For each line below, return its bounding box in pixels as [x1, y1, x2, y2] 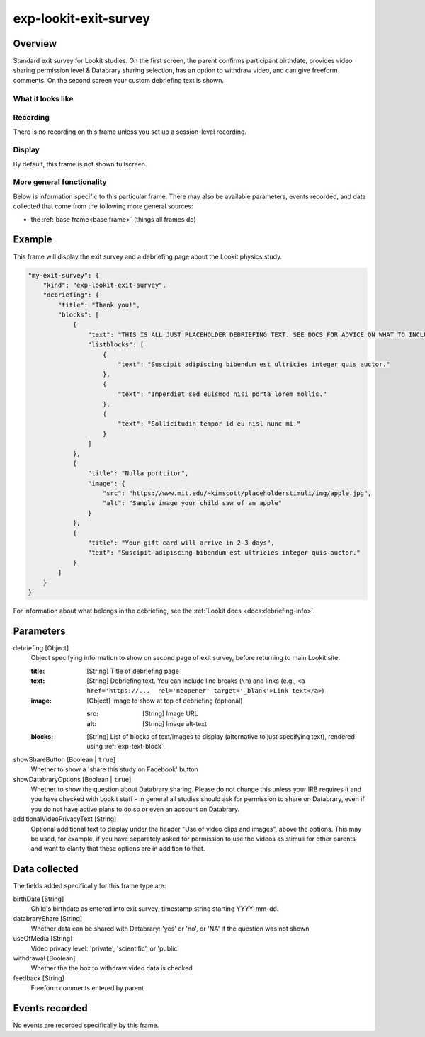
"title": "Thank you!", [57, 301, 141, 309]
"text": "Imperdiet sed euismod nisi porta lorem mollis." [117, 390, 327, 398]
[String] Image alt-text [142, 719, 207, 727]
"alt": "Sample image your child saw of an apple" [103, 499, 283, 507]
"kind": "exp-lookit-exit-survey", [42, 280, 166, 289]
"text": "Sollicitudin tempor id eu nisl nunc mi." [117, 420, 301, 428]
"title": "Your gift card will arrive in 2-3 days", [87, 539, 275, 547]
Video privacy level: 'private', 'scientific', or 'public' [30, 944, 180, 953]
